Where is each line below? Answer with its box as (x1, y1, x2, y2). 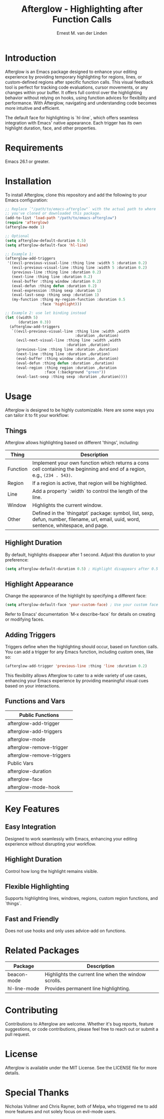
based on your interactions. (5, 683, 61, 688)
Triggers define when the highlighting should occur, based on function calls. (5, 644, 159, 650)
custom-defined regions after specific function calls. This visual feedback (5, 79, 154, 85)
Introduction (5, 52, 57, 63)
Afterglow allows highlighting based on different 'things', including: (5, 439, 139, 445)
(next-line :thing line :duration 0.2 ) (11, 274, 93, 279)
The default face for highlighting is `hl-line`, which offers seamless (5, 114, 139, 121)
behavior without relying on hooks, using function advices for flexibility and (5, 95, 157, 101)
